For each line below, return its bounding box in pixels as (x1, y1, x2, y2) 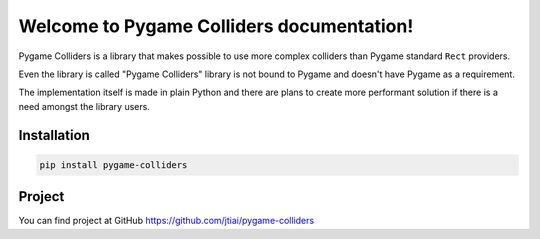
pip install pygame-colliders (39, 159, 188, 170)
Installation (18, 126, 90, 144)
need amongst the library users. (18, 100, 150, 112)
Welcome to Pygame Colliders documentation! (18, 15, 414, 37)
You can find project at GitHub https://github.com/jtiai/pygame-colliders (18, 215, 315, 227)
